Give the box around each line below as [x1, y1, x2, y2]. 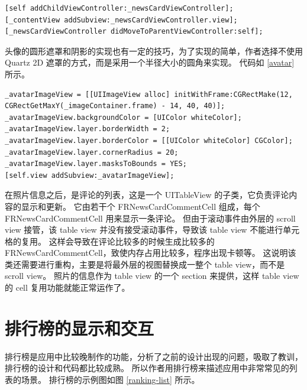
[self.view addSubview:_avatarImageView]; [5, 171, 174, 180]
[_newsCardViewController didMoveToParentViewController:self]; [5, 27, 263, 36]
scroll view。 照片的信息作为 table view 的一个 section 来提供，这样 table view [5, 269, 299, 282]
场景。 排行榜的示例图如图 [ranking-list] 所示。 [21, 373, 200, 385]
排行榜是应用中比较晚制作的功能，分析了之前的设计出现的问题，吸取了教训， [5, 350, 303, 362]
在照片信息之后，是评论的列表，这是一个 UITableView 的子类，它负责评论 [5, 188, 289, 201]
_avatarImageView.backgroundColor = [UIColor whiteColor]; [5, 113, 242, 122]
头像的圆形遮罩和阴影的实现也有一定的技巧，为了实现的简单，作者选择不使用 [5, 44, 303, 57]
